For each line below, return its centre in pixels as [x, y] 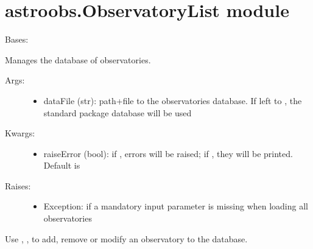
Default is [62, 165]
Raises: [18, 185]
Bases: [17, 39]
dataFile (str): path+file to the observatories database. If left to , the [173, 100]
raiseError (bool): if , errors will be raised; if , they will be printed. [168, 153]
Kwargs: [20, 133]
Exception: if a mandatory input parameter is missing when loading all [176, 206]
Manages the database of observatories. [78, 59]
